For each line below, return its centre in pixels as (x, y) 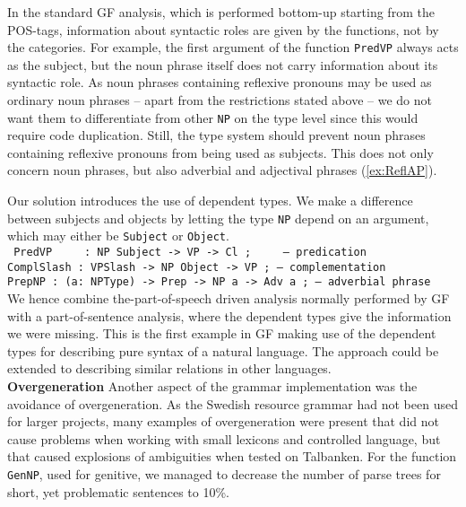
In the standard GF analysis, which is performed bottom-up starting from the (221, 12)
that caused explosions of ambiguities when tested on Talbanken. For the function (232, 456)
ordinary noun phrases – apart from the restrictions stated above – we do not (220, 100)
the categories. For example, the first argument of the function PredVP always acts (233, 47)
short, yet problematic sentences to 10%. (118, 491)
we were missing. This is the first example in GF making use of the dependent (222, 333)
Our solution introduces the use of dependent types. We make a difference (210, 201)
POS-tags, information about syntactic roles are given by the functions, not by (223, 29)
